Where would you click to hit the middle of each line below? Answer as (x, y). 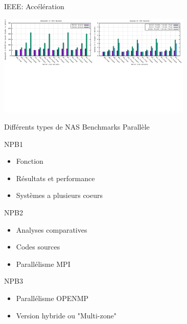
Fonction (30, 161)
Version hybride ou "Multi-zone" (66, 315)
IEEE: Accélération (34, 6)
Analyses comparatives (52, 229)
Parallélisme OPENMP (52, 298)
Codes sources (38, 247)
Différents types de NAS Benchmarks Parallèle (77, 127)
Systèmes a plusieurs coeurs (60, 195)
